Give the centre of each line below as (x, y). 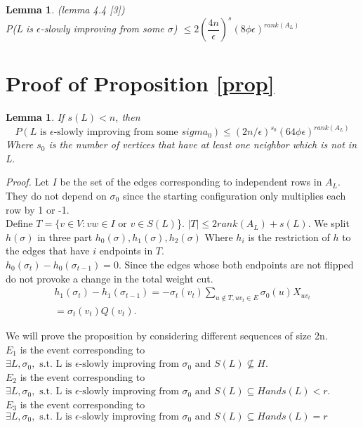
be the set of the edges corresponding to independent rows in (191, 182)
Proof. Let (27, 182)
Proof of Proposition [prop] (140, 83)
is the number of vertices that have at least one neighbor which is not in (203, 144)
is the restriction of (289, 236)
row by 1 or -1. (38, 209)
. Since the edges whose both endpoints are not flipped (236, 264)
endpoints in (126, 251)
